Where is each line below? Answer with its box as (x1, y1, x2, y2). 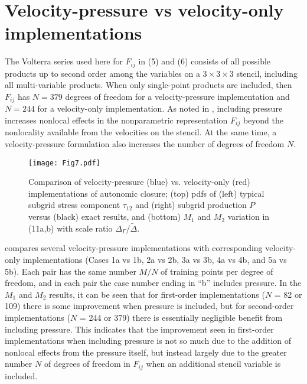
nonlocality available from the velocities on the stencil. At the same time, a (5, 126, 277, 138)
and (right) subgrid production (135, 198, 247, 211)
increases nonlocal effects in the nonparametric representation (5, 114, 228, 126)
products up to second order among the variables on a (5, 67, 200, 79)
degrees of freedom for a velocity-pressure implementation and (65, 90, 290, 102)
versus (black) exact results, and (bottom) (28, 210, 181, 223)
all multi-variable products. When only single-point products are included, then (5, 79, 292, 91)
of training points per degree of (161, 265, 273, 277)
